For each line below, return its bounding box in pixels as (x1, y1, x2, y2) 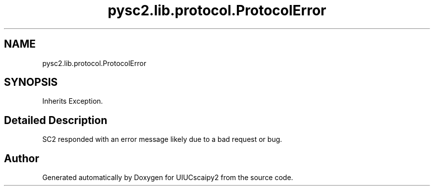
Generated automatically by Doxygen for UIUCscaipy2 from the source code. (42, 173, 293, 182)
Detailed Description (4, 114, 108, 127)
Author (4, 152, 39, 165)
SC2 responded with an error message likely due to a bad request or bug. (42, 135, 282, 144)
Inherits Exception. (42, 97, 103, 106)
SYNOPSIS (4, 76, 58, 89)
